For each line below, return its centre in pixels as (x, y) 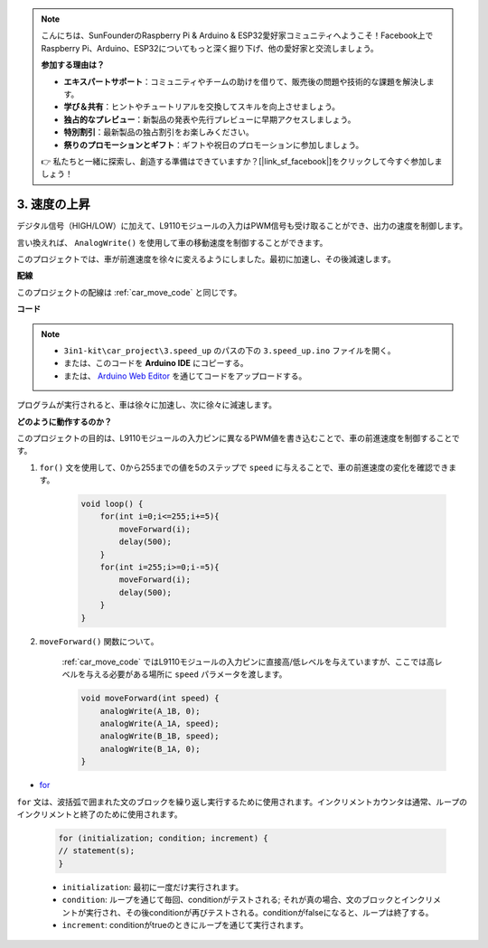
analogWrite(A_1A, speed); (160, 724)
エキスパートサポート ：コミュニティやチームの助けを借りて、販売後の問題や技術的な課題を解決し (245, 81)
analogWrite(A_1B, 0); (150, 711)
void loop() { (112, 504)
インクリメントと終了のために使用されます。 (99, 814)
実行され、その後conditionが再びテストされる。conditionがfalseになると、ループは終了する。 (259, 912)
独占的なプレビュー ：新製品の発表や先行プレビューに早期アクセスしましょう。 (210, 119)
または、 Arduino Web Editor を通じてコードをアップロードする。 (185, 376)
